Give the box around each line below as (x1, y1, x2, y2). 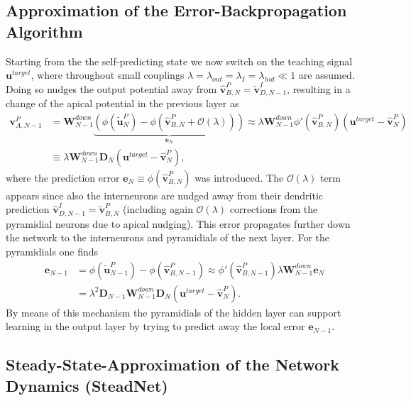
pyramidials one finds (6, 243, 99, 258)
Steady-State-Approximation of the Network (6, 353, 339, 375)
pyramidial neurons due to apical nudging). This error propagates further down (6, 216, 351, 231)
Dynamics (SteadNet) (6, 374, 168, 396)
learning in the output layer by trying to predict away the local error (6, 319, 305, 334)
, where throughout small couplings (31, 67, 185, 82)
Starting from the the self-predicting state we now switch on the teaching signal (6, 53, 353, 68)
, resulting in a (287, 81, 351, 96)
